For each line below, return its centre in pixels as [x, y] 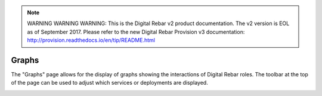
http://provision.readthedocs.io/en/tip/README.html [91, 40]
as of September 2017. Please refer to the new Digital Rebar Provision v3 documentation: [136, 32]
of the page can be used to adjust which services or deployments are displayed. [109, 83]
